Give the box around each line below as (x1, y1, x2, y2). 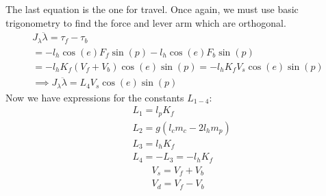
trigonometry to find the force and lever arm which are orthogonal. (5, 15, 286, 29)
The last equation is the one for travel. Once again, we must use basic (5, 2, 299, 16)
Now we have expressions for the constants (5, 90, 184, 104)
